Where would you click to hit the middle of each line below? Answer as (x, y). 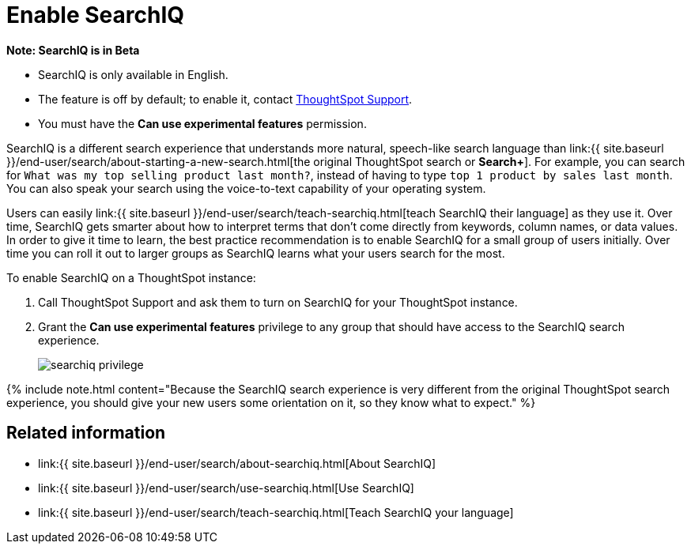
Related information (86, 433)
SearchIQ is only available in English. (133, 74)
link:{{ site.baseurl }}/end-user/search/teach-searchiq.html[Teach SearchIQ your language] (276, 512)
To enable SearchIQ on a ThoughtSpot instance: (131, 277)
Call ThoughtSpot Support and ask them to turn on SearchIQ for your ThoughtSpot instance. (278, 302)
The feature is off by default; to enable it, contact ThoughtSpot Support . (225, 99)
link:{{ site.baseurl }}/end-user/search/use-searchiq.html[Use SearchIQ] (226, 488)
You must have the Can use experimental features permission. (202, 123)
